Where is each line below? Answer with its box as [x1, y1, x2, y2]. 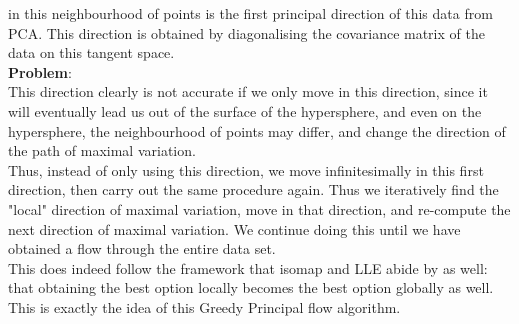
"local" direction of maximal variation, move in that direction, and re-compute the [8, 198, 511, 219]
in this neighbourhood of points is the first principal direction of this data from [8, 3, 493, 23]
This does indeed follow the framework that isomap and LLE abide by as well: [8, 257, 488, 278]
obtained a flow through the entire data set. [8, 238, 276, 259]
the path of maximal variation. [8, 140, 196, 161]
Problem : [8, 61, 72, 82]
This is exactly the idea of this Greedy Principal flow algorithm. [8, 296, 401, 317]
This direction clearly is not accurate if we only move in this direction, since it [8, 81, 488, 102]
